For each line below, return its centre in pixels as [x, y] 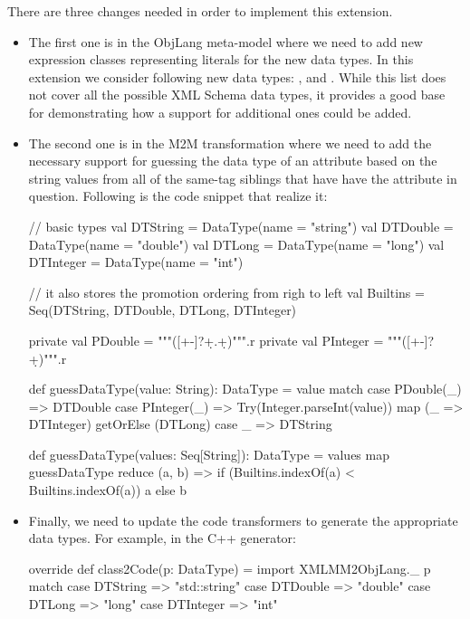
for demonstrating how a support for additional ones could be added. [220, 112]
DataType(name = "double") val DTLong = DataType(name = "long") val [236, 244]
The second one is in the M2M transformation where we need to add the [230, 143]
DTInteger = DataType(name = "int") [136, 262]
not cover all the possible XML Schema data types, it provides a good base [237, 95]
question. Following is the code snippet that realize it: [178, 196]
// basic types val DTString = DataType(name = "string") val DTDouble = [241, 226]
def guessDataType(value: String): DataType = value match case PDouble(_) [245, 389]
